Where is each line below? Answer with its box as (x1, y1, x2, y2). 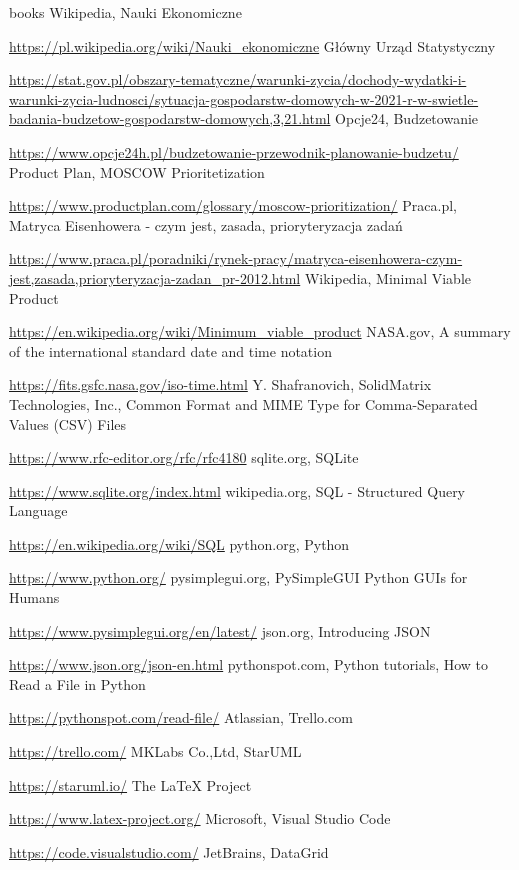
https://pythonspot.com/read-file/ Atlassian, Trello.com (9, 707, 353, 728)
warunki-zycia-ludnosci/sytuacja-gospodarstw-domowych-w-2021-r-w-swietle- (9, 88, 479, 109)
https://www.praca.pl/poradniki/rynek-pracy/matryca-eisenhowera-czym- (9, 248, 463, 269)
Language (9, 500, 68, 521)
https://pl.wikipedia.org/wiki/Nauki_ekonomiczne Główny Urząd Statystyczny (9, 35, 496, 56)
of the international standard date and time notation (9, 340, 332, 361)
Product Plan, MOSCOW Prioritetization (9, 161, 265, 182)
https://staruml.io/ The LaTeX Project (9, 774, 252, 795)
